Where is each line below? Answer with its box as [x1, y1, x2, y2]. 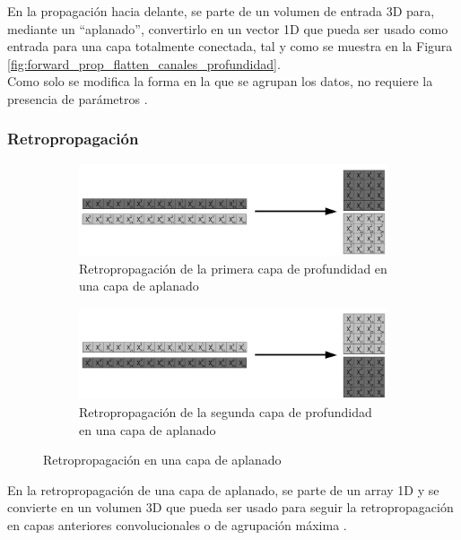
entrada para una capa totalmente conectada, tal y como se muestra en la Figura [7, 37, 453, 56]
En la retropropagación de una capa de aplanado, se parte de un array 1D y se [7, 480, 439, 499]
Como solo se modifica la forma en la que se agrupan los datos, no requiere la [7, 72, 433, 91]
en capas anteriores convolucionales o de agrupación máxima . [7, 516, 347, 535]
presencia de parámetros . [7, 89, 148, 108]
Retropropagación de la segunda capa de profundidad [79, 403, 372, 422]
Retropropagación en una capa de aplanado [43, 450, 282, 469]
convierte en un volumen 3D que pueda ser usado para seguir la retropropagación [7, 498, 454, 517]
